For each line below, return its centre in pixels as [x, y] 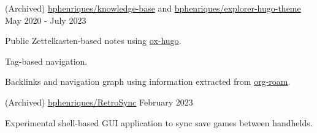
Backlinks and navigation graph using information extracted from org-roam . [148, 81]
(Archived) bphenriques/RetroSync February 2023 [99, 102]
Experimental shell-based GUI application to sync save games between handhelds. [159, 122]
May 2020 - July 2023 [46, 20]
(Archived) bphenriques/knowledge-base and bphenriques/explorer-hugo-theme [153, 8]
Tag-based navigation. [46, 61]
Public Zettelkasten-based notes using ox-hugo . [93, 41]
